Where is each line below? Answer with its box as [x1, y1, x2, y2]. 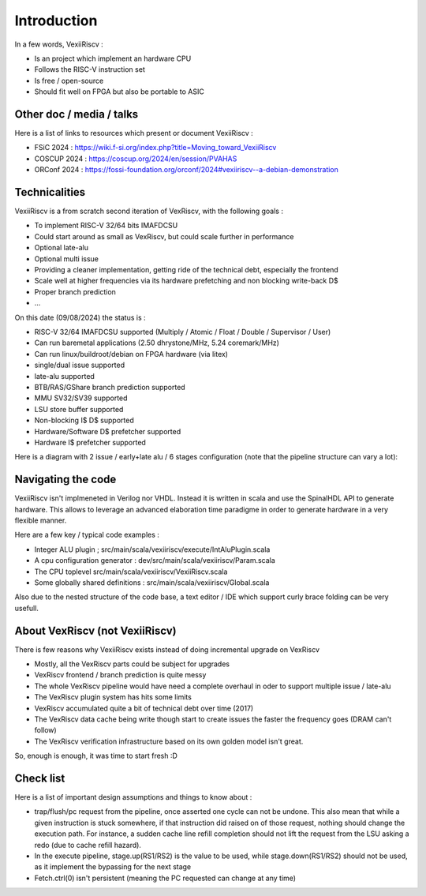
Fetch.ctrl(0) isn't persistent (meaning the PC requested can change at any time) [34, 873, 296, 883]
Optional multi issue [34, 253, 99, 264]
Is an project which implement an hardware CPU [34, 54, 192, 63]
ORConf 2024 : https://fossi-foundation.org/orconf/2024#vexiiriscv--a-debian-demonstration [34, 165, 339, 174]
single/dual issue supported [34, 360, 125, 370]
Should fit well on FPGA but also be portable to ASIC [34, 87, 204, 96]
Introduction [14, 12, 98, 29]
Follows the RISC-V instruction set [34, 65, 145, 74]
